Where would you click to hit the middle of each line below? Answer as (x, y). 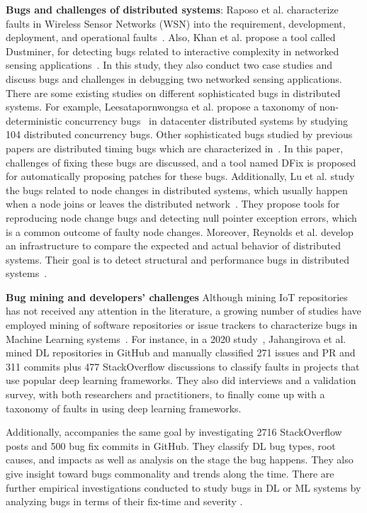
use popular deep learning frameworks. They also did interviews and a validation (181, 380)
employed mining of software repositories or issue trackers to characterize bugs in (182, 325)
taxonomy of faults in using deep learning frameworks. (124, 408)
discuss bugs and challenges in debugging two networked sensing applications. (174, 78)
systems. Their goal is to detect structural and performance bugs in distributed (177, 259)
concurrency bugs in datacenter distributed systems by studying (207, 120)
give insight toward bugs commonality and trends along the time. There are (170, 473)
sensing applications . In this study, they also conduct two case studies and (169, 65)
